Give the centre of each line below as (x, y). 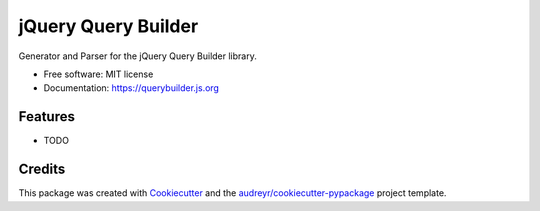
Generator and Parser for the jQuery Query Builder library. (137, 56)
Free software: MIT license (98, 74)
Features (46, 116)
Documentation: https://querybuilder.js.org (131, 88)
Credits (42, 169)
